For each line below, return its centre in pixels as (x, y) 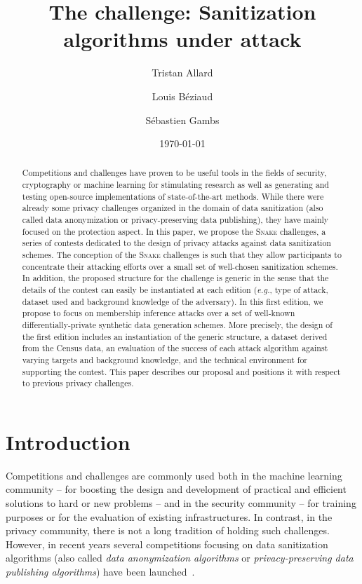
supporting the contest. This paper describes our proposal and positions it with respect (181, 371)
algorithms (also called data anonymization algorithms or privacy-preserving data (180, 558)
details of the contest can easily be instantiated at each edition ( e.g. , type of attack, (175, 290)
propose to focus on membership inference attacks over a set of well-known (159, 313)
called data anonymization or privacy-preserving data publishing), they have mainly (175, 220)
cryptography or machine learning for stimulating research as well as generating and (175, 185)
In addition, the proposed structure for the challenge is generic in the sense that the (175, 278)
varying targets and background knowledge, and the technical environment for (165, 359)
